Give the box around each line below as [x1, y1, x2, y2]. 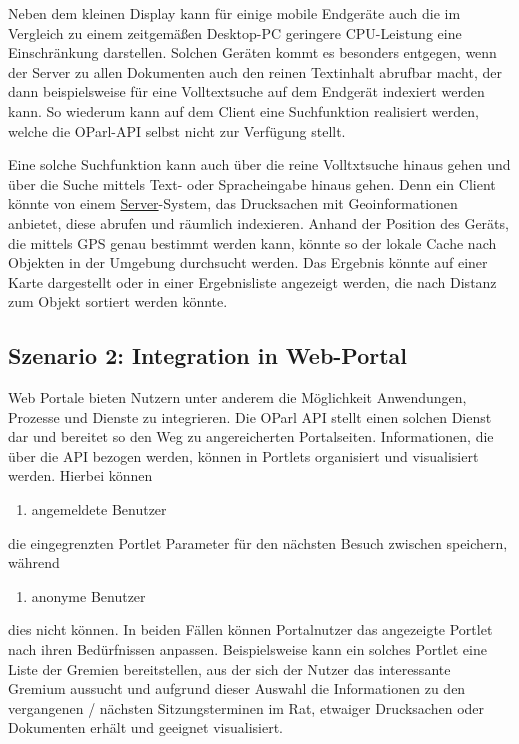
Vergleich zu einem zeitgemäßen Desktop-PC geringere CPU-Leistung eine [8, 22, 462, 43]
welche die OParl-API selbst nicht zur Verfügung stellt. [8, 120, 346, 141]
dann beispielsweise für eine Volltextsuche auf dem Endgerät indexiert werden [8, 81, 485, 102]
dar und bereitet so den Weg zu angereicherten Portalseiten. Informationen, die [8, 426, 494, 447]
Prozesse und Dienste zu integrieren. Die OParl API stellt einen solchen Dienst [8, 406, 492, 427]
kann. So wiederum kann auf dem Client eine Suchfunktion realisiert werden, [8, 100, 479, 121]
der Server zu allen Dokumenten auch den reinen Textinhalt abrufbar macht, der [8, 61, 503, 82]
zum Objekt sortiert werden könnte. [8, 291, 228, 312]
